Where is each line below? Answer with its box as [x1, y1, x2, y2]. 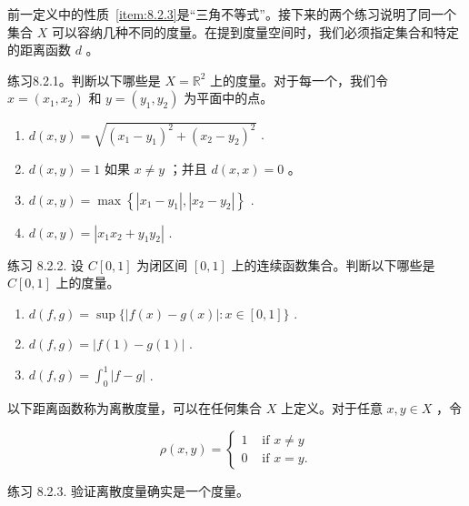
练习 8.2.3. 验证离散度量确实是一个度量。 [7, 481, 249, 500]
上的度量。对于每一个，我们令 [210, 70, 389, 89]
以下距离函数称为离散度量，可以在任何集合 [7, 399, 262, 418]
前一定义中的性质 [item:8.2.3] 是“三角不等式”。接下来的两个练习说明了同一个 [7, 5, 456, 23]
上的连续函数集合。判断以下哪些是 [231, 255, 435, 274]
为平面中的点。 [184, 88, 274, 107]
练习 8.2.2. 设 [7, 255, 84, 274]
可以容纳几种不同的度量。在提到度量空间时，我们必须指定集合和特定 [51, 22, 459, 41]
